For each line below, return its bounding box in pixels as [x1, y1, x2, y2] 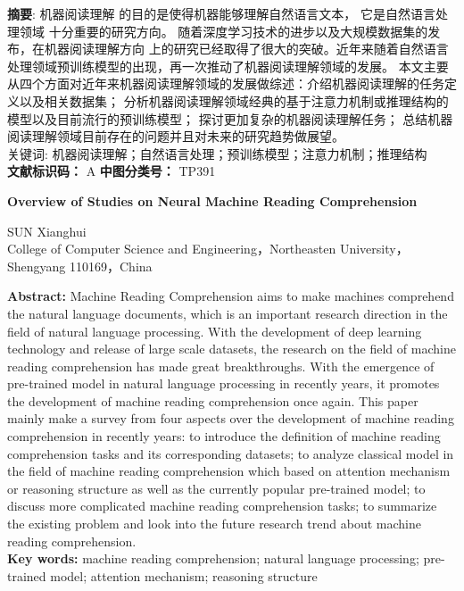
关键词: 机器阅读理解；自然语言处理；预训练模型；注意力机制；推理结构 [7, 144, 427, 162]
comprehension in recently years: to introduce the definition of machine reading [7, 427, 441, 445]
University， [339, 239, 409, 258]
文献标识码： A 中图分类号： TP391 [7, 162, 216, 180]
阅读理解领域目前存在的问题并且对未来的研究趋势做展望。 [7, 127, 344, 146]
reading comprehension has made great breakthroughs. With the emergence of [7, 356, 435, 375]
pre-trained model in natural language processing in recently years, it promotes [7, 374, 440, 393]
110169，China [70, 256, 153, 275]
